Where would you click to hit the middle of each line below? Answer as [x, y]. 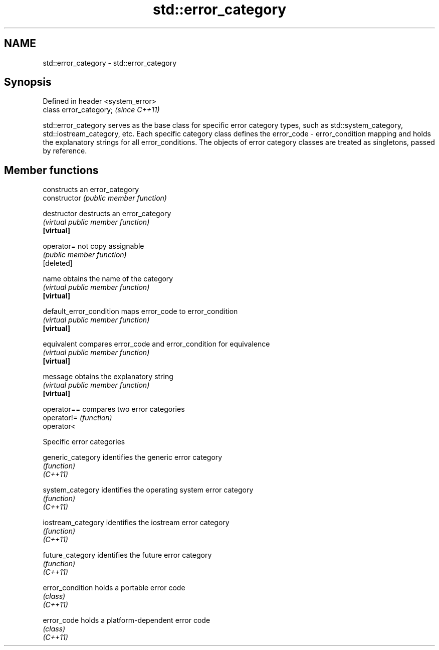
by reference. [65, 151]
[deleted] [58, 263]
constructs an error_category [91, 190]
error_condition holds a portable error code [114, 588]
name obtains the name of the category [108, 279]
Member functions [51, 170]
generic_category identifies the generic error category [133, 457]
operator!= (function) [77, 418]
